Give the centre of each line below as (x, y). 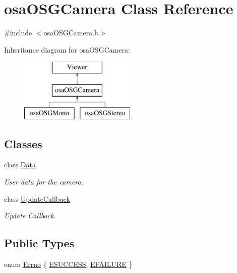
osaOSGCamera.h (71, 33)
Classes (23, 143)
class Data (20, 165)
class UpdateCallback (37, 198)
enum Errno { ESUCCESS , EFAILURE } (68, 264)
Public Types (39, 243)
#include (18, 33)
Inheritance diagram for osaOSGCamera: (67, 49)
